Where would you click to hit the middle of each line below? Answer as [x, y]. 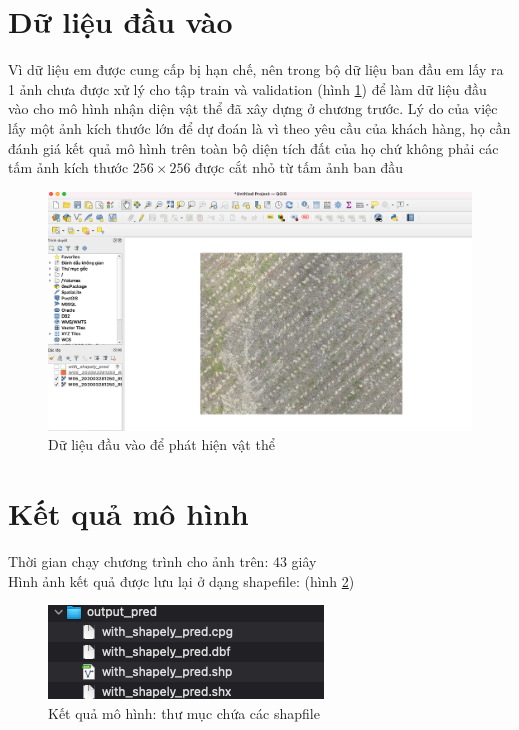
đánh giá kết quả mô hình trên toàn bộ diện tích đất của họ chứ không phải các [253, 147]
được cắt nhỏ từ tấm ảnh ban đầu [299, 167]
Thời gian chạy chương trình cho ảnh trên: [138, 561]
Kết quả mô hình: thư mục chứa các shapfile [184, 712]
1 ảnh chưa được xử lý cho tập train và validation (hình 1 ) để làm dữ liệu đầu [247, 88]
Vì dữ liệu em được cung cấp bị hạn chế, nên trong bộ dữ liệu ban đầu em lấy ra [256, 69]
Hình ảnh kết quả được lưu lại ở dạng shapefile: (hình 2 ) [181, 580]
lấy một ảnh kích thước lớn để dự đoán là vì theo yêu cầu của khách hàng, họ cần [259, 127]
